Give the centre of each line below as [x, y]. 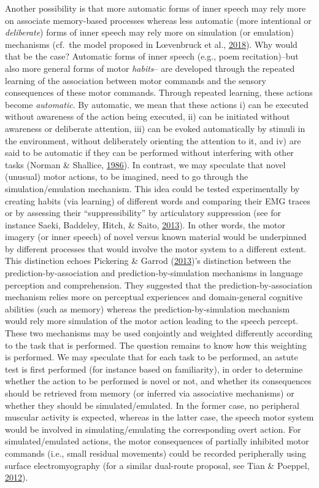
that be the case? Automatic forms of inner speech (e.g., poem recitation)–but [152, 56]
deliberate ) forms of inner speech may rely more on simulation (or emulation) [149, 32]
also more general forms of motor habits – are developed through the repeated [150, 68]
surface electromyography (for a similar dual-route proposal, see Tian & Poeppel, [157, 465]
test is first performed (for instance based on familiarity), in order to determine [154, 369]
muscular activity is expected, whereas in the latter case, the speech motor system [159, 417]
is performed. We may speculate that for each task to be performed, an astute [152, 357]
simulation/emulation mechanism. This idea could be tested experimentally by [152, 188]
